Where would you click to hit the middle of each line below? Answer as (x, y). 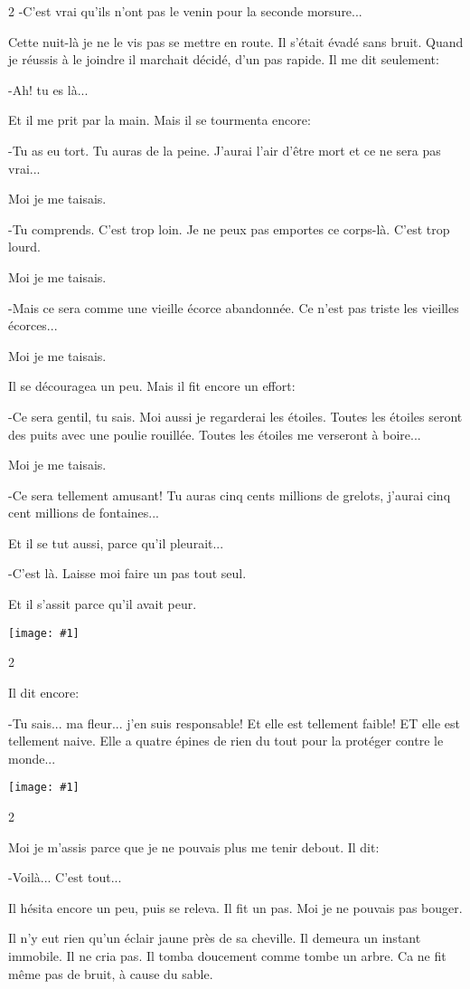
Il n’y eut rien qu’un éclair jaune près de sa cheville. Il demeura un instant (215, 938)
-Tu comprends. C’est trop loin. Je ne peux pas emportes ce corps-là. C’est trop (229, 228)
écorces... (33, 325)
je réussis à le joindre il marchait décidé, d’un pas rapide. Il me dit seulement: (224, 59)
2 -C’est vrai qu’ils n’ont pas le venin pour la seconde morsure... (185, 11)
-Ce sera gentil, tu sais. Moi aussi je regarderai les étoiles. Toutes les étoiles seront (235, 416)
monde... (32, 758)
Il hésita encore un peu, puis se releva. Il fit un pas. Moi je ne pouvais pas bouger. (235, 907)
